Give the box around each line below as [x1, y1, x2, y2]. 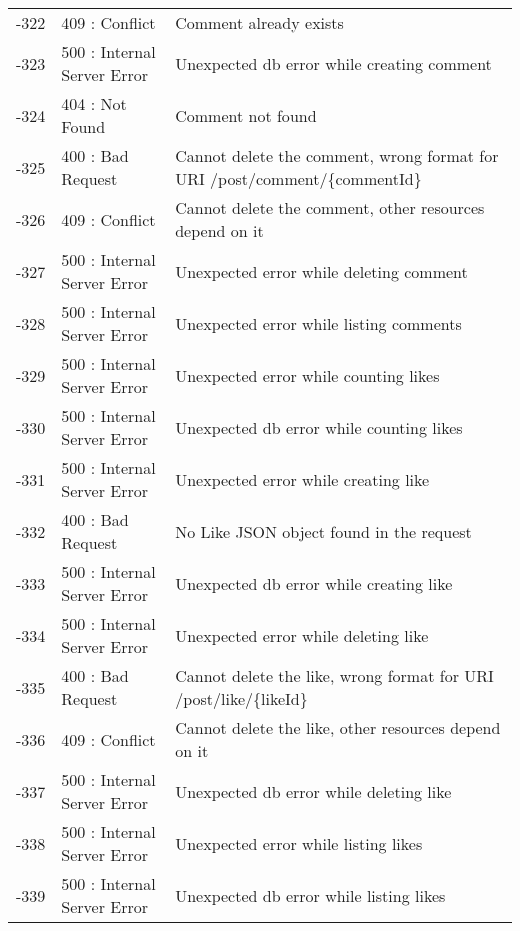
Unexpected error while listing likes [175, 831, 423, 855]
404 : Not [61, 92, 127, 115]
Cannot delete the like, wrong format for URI [175, 664, 494, 687]
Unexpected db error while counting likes [175, 415, 463, 439]
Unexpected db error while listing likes [175, 883, 446, 907]
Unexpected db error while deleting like [175, 779, 452, 803]
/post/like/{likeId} [175, 687, 308, 710]
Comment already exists [175, 11, 344, 34]
